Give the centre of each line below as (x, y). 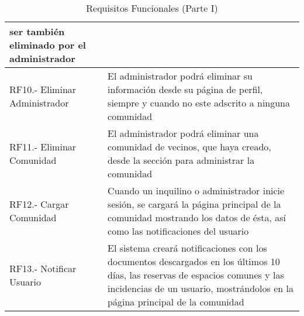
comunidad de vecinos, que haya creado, (189, 147)
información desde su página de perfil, (185, 89)
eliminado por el (48, 45)
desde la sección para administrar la (181, 160)
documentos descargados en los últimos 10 (194, 261)
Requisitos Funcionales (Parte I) (152, 8)
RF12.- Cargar (39, 204)
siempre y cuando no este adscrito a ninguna (199, 103)
